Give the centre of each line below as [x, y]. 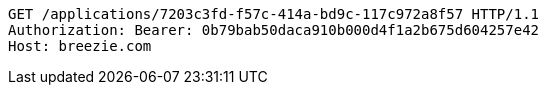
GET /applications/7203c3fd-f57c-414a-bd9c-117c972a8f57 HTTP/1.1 [274, 14]
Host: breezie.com [80, 46]
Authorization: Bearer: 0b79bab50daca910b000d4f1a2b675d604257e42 [274, 30]
